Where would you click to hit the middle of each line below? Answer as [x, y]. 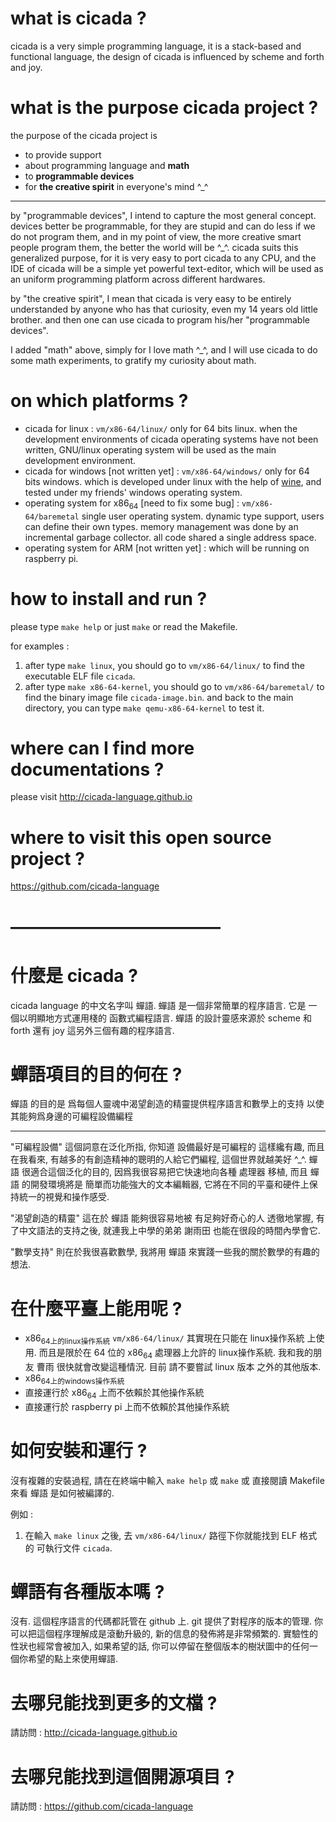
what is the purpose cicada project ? [164, 108]
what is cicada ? [78, 18]
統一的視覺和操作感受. [64, 1197]
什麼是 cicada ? [74, 975]
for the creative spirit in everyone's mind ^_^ [116, 186]
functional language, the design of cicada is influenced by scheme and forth [167, 56]
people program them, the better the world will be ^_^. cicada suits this [154, 247]
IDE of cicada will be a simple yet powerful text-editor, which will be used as [167, 268]
